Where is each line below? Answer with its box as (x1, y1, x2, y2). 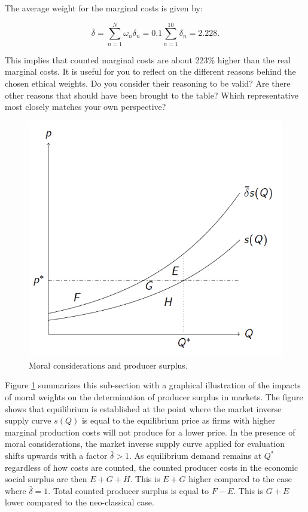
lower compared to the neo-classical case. (5, 496, 154, 508)
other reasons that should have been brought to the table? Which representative (5, 88, 298, 101)
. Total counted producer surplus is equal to (48, 484, 209, 496)
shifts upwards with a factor (5, 449, 108, 462)
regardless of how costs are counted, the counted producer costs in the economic (5, 461, 298, 473)
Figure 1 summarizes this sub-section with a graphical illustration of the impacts (5, 379, 301, 391)
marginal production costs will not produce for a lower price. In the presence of (5, 425, 295, 438)
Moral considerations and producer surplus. (29, 358, 188, 371)
